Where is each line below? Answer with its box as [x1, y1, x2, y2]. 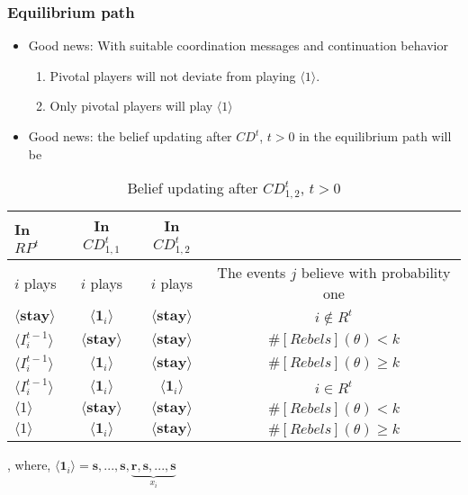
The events [217, 262, 286, 283]
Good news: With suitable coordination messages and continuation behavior [28, 36, 448, 55]
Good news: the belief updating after [28, 127, 232, 145]
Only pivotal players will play [49, 96, 213, 115]
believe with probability [301, 262, 451, 283]
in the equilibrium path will [299, 127, 452, 145]
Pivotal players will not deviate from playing [49, 66, 296, 85]
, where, [7, 455, 51, 474]
